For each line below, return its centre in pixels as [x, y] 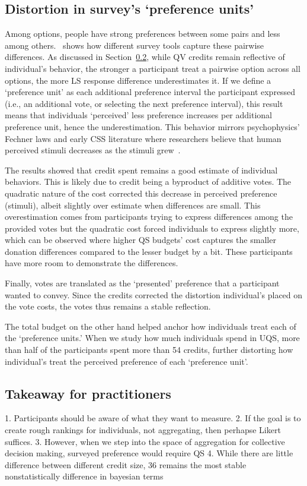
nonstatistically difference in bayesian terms [84, 476]
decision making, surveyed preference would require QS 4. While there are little [149, 453]
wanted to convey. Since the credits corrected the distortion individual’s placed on [154, 294]
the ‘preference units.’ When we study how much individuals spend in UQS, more [152, 338]
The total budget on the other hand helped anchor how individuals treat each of [151, 326]
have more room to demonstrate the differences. [92, 263]
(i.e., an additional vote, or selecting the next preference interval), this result [144, 103]
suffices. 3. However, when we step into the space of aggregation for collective [145, 441]
